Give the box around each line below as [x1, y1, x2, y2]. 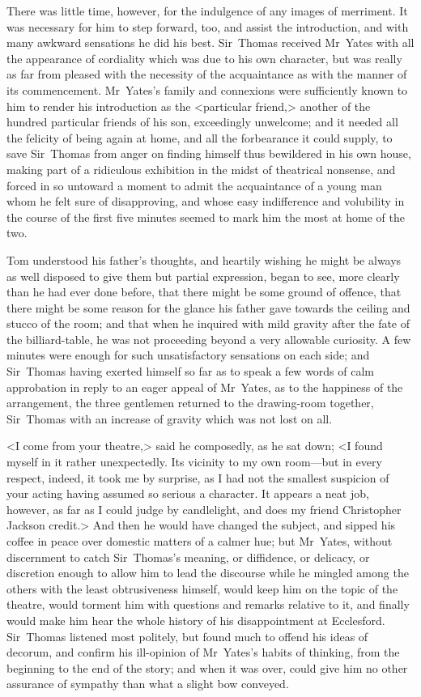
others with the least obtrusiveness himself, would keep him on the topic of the [6, 580, 398, 597]
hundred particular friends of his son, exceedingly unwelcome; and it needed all [6, 113, 398, 130]
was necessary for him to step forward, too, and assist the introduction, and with [6, 18, 409, 35]
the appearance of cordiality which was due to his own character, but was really [6, 49, 402, 66]
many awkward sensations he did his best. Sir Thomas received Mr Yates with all [6, 34, 415, 51]
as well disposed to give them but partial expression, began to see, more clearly [6, 267, 400, 284]
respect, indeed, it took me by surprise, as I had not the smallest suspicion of [6, 469, 389, 486]
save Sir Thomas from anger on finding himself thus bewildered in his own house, [6, 145, 411, 162]
